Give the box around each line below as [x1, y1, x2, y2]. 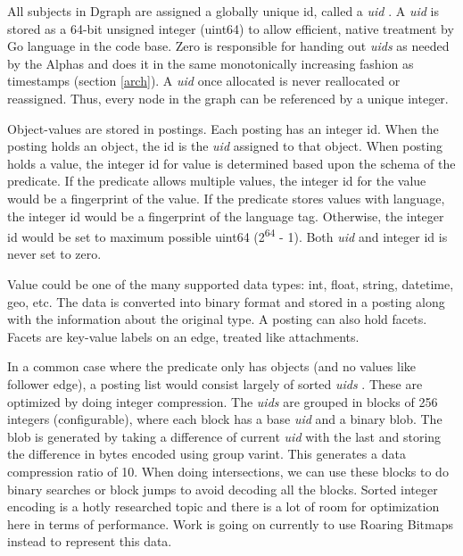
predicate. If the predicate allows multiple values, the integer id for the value [7, 171, 426, 190]
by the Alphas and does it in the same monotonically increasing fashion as [7, 54, 414, 72]
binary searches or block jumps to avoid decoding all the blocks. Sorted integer [7, 479, 438, 498]
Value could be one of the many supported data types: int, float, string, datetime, [7, 274, 454, 293]
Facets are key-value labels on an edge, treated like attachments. [7, 327, 360, 345]
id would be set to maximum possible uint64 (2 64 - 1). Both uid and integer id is [7, 225, 448, 245]
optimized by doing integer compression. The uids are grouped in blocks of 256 [7, 392, 438, 411]
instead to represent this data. [7, 532, 172, 551]
